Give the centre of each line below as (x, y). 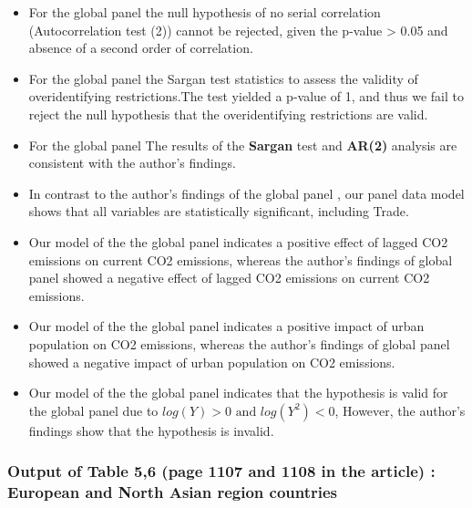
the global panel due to (93, 410)
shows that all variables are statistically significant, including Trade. (219, 211)
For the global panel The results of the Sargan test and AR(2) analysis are (243, 145)
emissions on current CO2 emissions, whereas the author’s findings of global (241, 259)
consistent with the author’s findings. (132, 163)
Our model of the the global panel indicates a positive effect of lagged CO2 (238, 241)
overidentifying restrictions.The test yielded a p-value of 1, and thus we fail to (246, 96)
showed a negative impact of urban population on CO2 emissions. (212, 362)
